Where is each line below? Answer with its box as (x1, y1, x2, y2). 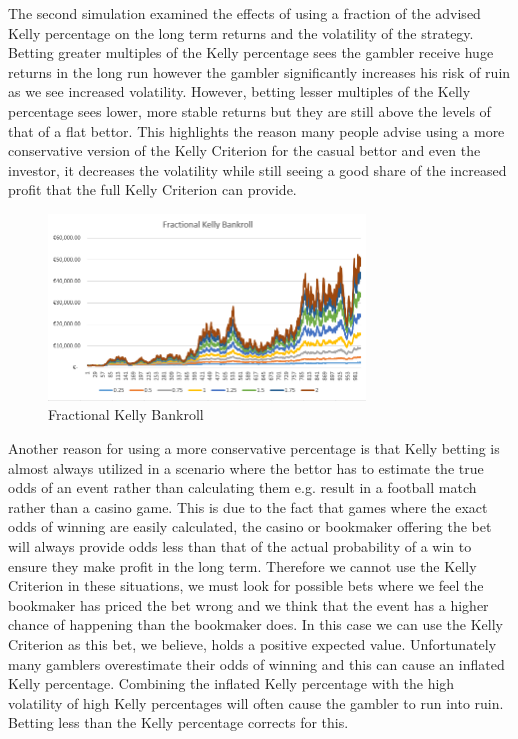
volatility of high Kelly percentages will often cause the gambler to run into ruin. (8, 692, 504, 713)
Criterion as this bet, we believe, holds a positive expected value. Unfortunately (8, 633, 497, 654)
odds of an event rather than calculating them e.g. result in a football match (8, 477, 477, 498)
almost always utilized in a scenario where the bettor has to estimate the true (8, 457, 484, 478)
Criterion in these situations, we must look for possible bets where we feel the (8, 575, 484, 596)
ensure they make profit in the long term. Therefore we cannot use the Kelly (8, 555, 477, 576)
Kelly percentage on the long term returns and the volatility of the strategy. (8, 22, 474, 43)
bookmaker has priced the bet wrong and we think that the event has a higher (8, 594, 489, 615)
